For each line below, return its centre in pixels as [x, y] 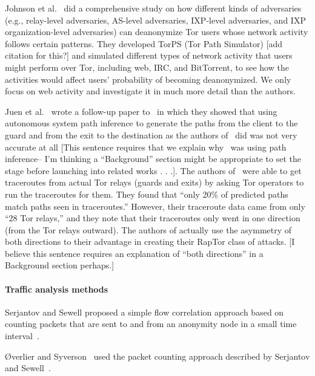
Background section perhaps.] [60, 265]
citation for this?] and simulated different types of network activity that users [149, 55]
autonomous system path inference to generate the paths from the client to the [151, 123]
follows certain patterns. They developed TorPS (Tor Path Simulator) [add [144, 43]
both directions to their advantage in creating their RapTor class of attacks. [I [150, 241]
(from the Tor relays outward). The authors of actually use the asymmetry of [148, 229]
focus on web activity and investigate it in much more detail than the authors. [150, 91]
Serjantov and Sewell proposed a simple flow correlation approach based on [144, 312]
